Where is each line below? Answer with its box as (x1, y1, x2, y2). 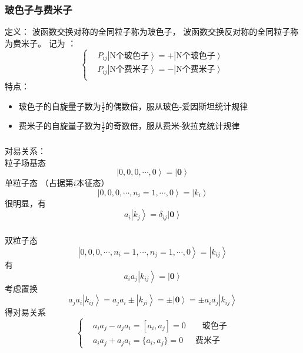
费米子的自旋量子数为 (18, 119, 101, 132)
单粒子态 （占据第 (5, 176, 74, 189)
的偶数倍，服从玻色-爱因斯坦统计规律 (105, 99, 248, 112)
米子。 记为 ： (21, 36, 76, 49)
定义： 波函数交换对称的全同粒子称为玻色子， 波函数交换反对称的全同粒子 (5, 25, 291, 38)
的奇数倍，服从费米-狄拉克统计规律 (105, 119, 240, 132)
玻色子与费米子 (5, 2, 72, 16)
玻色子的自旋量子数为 (18, 99, 101, 112)
